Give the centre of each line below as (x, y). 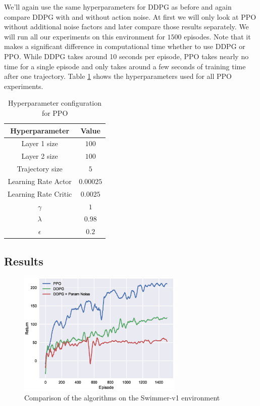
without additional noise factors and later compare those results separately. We (126, 27)
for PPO (55, 112)
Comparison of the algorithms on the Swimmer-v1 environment (122, 398)
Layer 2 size (40, 156)
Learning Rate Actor (40, 181)
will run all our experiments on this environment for (85, 36)
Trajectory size (40, 169)
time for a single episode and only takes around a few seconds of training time (125, 66)
